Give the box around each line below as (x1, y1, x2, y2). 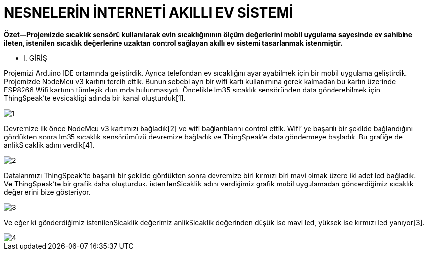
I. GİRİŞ (24, 53, 47, 62)
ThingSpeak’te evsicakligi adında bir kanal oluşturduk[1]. (4, 93, 186, 102)
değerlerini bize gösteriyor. (4, 187, 91, 196)
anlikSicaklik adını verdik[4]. (4, 140, 95, 149)
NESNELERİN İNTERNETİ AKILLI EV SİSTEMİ (4, 4, 293, 21)
